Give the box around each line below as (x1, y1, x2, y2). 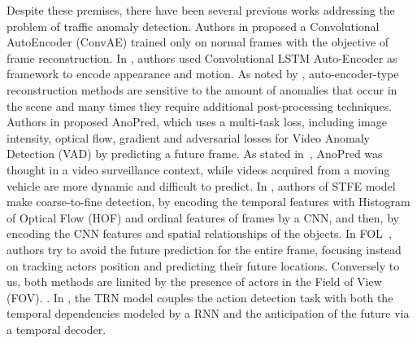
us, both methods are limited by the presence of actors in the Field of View (7, 273, 382, 290)
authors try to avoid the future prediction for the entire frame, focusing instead (7, 240, 402, 257)
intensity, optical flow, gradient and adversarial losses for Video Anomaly (7, 129, 371, 146)
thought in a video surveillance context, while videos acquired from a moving (7, 161, 390, 178)
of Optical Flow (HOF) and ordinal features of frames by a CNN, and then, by (7, 209, 399, 226)
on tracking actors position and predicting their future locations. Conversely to (7, 257, 400, 274)
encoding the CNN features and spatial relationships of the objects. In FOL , (7, 225, 392, 242)
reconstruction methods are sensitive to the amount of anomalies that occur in (7, 81, 397, 98)
